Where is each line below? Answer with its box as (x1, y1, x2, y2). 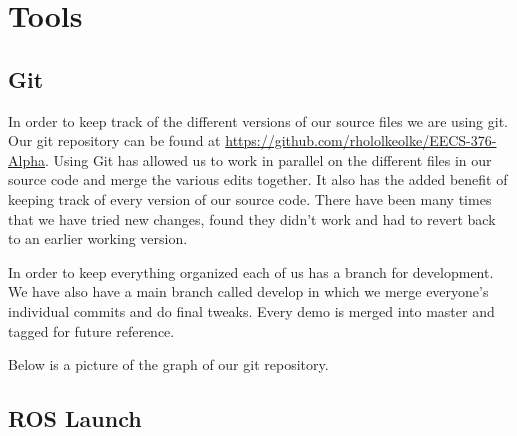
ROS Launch (8, 403, 142, 434)
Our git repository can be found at (8, 130, 221, 151)
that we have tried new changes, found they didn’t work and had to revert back (8, 208, 496, 229)
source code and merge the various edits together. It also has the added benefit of (8, 169, 508, 190)
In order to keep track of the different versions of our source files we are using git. (8, 110, 508, 131)
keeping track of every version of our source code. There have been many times (8, 188, 492, 209)
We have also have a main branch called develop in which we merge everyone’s (8, 281, 489, 302)
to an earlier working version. (8, 228, 188, 249)
